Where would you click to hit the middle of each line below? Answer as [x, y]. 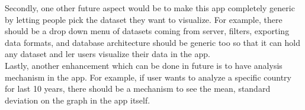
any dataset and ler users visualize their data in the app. [107, 54]
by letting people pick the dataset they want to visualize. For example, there [144, 19]
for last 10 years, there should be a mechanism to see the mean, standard [138, 89]
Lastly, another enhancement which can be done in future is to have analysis [144, 65]
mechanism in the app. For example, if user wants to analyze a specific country [148, 77]
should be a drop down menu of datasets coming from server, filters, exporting [147, 31]
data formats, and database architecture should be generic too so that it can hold [153, 42]
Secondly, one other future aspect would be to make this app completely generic [150, 8]
